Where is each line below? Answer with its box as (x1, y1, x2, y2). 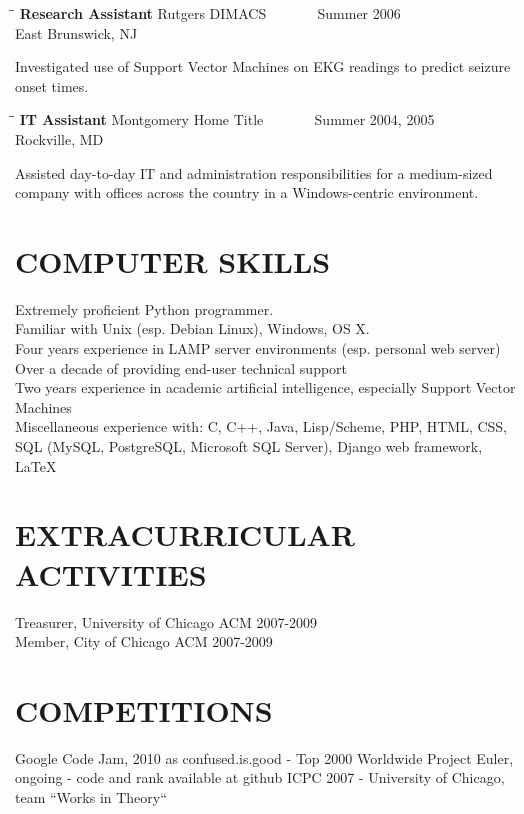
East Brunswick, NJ (15, 22, 138, 43)
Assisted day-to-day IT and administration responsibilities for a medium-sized (15, 162, 493, 183)
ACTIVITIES (15, 553, 207, 594)
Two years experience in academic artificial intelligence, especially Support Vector (15, 377, 516, 398)
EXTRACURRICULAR (15, 514, 356, 555)
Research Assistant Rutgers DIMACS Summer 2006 (19, 3, 401, 23)
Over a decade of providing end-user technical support (15, 357, 348, 378)
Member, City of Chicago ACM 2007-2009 (15, 631, 273, 652)
